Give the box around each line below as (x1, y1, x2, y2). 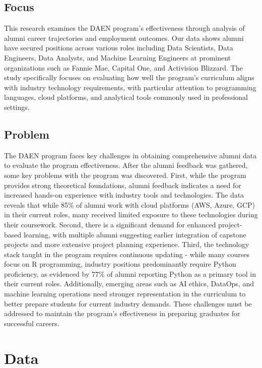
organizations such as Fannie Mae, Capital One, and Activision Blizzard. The (4, 62, 243, 73)
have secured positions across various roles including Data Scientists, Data (4, 42, 233, 53)
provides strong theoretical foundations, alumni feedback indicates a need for (4, 179, 241, 190)
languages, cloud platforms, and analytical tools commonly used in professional (4, 92, 248, 102)
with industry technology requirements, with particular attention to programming (4, 82, 256, 92)
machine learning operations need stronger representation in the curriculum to (4, 288, 246, 299)
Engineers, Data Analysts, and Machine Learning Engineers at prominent (4, 52, 231, 63)
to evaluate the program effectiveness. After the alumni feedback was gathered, (4, 160, 248, 170)
